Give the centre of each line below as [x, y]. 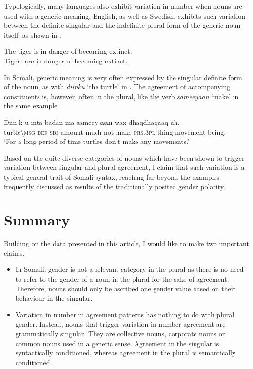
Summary [37, 220]
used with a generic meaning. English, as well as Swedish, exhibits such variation [125, 15]
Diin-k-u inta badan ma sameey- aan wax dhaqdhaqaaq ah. [92, 122]
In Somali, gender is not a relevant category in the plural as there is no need [129, 269]
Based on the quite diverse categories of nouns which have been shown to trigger [124, 157]
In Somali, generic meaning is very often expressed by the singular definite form [123, 77]
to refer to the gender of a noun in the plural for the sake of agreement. [122, 279]
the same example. [32, 106]
